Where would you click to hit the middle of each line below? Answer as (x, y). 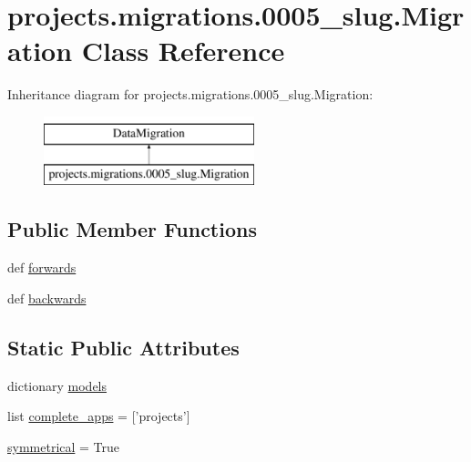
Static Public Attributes (123, 347)
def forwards (42, 267)
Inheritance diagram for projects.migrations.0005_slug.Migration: (190, 94)
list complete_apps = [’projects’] (99, 416)
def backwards (47, 298)
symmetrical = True (64, 446)
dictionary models (57, 385)
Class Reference (183, 51)
